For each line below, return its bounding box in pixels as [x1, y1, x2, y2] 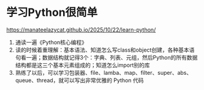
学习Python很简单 [6, 5, 98, 19]
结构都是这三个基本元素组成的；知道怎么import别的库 [15, 61, 150, 69]
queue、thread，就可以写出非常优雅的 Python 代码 [15, 77, 144, 84]
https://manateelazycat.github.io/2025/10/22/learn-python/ [6, 26, 156, 33]
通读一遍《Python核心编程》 [15, 38, 88, 46]
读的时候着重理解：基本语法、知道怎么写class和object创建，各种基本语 [15, 46, 195, 54]
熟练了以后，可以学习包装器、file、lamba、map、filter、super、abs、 [15, 69, 192, 76]
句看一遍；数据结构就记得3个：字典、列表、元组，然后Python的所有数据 [15, 54, 198, 61]
